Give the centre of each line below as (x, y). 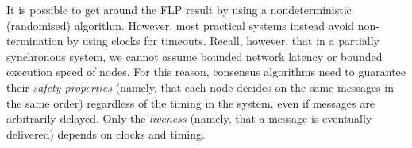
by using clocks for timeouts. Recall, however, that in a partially (223, 41)
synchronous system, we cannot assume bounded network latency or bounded (194, 56)
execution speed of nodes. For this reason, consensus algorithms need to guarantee (206, 72)
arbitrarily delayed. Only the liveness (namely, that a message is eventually (189, 118)
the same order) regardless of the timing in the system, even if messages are (191, 102)
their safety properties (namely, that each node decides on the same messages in (200, 87)
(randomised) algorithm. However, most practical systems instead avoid (181, 25)
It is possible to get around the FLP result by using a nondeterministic (179, 9)
